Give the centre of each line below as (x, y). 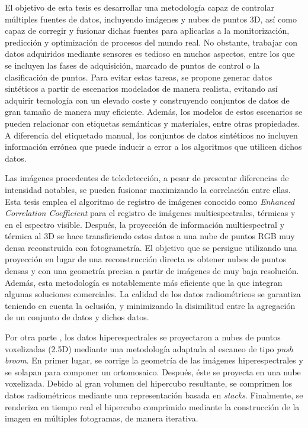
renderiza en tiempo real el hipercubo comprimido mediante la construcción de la (152, 406)
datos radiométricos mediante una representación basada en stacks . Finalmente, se (154, 395)
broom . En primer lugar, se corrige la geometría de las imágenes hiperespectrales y (154, 360)
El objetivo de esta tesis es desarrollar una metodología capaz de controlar (139, 7)
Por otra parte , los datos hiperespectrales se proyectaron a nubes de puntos (143, 337)
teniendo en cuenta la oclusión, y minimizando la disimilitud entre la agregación (150, 305)
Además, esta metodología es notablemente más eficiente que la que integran (144, 282)
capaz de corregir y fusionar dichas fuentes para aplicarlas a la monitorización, (147, 30)
